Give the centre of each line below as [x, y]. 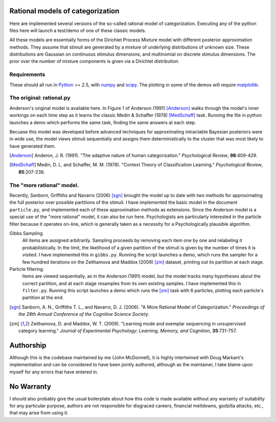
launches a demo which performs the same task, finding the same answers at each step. [103, 122]
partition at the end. [43, 298]
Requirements [27, 75]
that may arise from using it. [39, 413]
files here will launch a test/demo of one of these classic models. [78, 30]
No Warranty [30, 386]
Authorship [28, 345]
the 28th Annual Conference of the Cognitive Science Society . [84, 314]
